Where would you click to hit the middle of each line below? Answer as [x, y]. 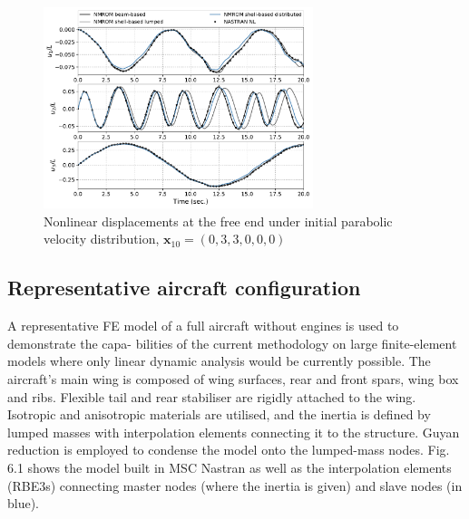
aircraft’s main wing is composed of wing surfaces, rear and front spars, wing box [233, 379]
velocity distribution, [102, 239]
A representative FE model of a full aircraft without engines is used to [203, 326]
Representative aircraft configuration [184, 288]
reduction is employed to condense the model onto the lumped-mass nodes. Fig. [229, 450]
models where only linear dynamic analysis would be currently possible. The [219, 361]
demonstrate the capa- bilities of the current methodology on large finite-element [232, 343]
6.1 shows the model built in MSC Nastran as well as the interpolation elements [230, 467]
